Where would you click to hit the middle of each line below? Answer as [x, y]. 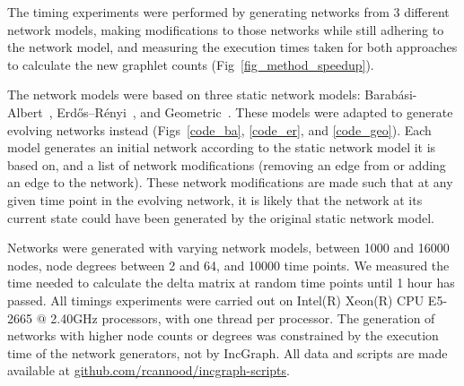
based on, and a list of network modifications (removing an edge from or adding [227, 164]
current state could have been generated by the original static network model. [221, 217]
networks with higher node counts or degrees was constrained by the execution [223, 335]
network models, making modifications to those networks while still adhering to [226, 29]
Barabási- [391, 94]
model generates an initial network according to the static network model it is [222, 147]
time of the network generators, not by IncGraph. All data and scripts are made [228, 352]
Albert [25, 112]
